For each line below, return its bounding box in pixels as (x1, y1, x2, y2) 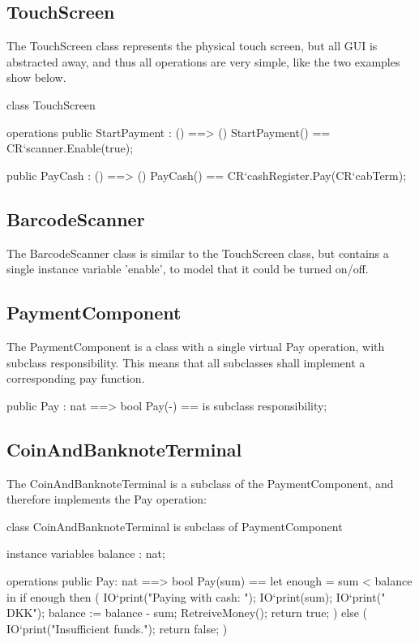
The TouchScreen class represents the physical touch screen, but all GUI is (6, 37, 378, 54)
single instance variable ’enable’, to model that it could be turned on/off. (6, 260, 369, 277)
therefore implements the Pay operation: (6, 491, 207, 508)
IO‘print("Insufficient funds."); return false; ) (6, 619, 228, 637)
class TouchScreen (6, 96, 96, 113)
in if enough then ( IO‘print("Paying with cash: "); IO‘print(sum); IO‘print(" (6, 588, 386, 605)
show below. (6, 69, 66, 86)
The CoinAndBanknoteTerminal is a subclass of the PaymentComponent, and (6, 474, 394, 491)
